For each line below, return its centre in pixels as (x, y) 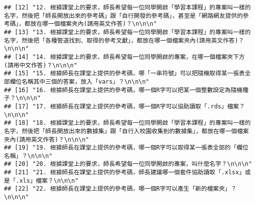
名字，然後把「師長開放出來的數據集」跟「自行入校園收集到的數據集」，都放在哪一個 (121, 131)
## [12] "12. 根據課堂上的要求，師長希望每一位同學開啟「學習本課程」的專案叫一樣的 (127, 7)
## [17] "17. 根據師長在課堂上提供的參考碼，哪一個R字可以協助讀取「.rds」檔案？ (125, 106)
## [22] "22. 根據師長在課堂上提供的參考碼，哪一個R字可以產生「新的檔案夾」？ (120, 189)
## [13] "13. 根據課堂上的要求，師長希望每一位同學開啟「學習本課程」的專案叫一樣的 (127, 32)
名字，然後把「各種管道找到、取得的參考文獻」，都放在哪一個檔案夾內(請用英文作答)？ (124, 40)
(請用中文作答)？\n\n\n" (41, 65)
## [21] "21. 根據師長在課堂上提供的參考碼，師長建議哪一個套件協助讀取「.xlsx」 (125, 173)
